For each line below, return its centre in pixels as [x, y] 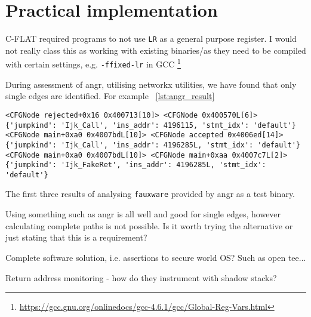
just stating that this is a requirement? [76, 237]
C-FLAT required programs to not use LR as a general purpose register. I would [151, 39]
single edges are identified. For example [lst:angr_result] [110, 96]
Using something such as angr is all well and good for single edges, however [143, 214]
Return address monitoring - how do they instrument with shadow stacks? [141, 277]
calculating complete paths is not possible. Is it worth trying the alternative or [149, 225]
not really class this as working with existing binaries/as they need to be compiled [156, 50]
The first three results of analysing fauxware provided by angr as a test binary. [150, 194]
